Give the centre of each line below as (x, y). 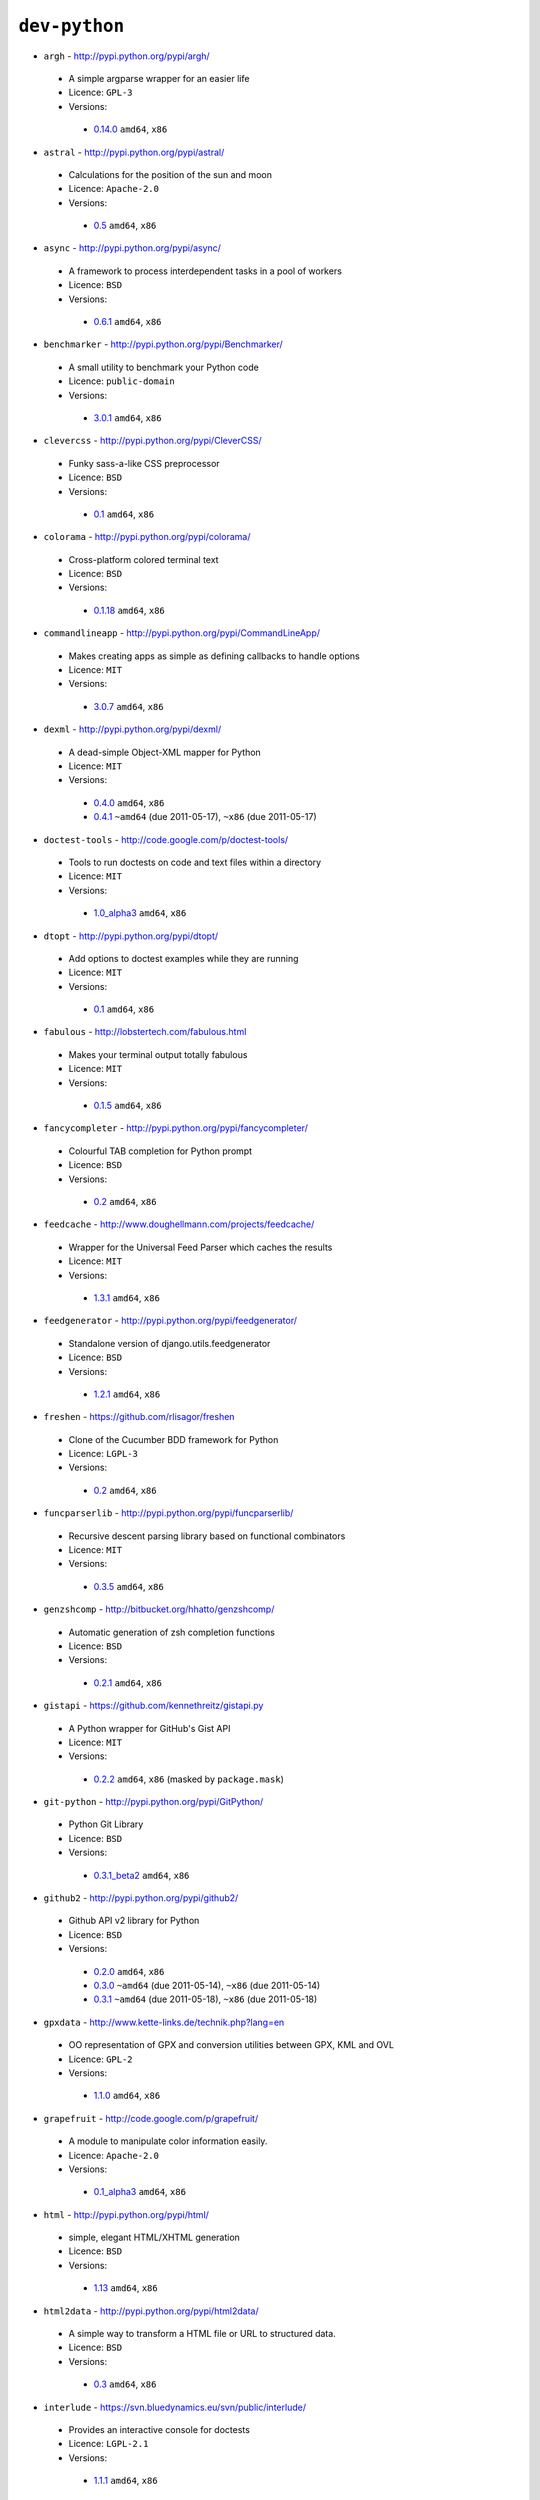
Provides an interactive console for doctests (159, 2429)
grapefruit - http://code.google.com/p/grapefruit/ (151, 2118)
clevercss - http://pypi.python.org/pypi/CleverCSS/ (152, 441)
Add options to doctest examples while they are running (183, 958)
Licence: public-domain (121, 381)
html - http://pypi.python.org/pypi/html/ (126, 2214)
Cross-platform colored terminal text (143, 559)
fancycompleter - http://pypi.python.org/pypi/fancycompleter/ (176, 1128)
